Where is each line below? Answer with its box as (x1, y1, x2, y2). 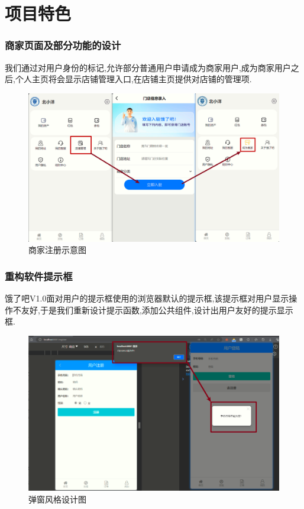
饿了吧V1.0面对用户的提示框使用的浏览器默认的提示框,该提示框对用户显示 (5, 292, 289, 304)
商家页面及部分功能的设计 (5, 38, 121, 53)
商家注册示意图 (28, 244, 86, 256)
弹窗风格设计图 (28, 492, 86, 505)
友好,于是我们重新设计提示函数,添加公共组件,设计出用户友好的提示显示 (21, 303, 293, 316)
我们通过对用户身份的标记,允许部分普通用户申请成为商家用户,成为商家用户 (5, 61, 291, 73)
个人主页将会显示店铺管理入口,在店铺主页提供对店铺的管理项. (15, 73, 252, 85)
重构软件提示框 (5, 268, 73, 283)
